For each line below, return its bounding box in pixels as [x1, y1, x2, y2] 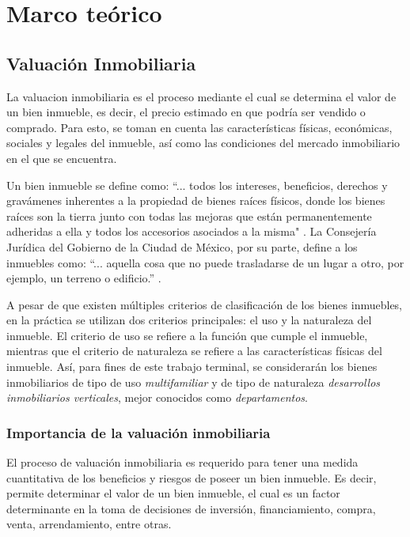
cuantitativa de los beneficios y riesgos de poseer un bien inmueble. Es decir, [6, 469, 377, 486]
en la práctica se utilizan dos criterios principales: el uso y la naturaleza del [6, 312, 372, 328]
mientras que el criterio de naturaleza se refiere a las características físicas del [6, 342, 382, 359]
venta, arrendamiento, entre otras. [6, 516, 172, 532]
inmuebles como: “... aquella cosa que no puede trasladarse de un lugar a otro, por [6, 254, 404, 270]
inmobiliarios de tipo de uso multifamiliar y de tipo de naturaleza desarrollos [6, 373, 381, 390]
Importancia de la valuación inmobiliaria [6, 422, 271, 442]
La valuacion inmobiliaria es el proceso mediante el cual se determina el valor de [6, 88, 397, 104]
